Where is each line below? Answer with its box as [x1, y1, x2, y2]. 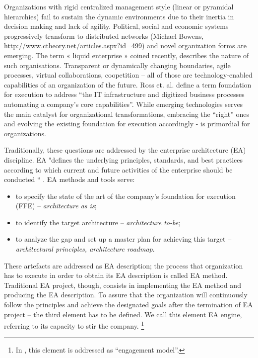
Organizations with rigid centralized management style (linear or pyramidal [4, 1, 234, 11]
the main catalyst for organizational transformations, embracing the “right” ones [4, 108, 250, 119]
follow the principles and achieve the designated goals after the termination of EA [4, 299, 253, 310]
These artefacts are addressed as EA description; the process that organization [4, 260, 243, 270]
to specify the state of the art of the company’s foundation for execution [15, 190, 236, 201]
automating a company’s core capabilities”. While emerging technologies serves [4, 98, 243, 109]
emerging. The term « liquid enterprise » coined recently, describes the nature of [4, 50, 249, 60]
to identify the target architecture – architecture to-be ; [15, 217, 181, 227]
